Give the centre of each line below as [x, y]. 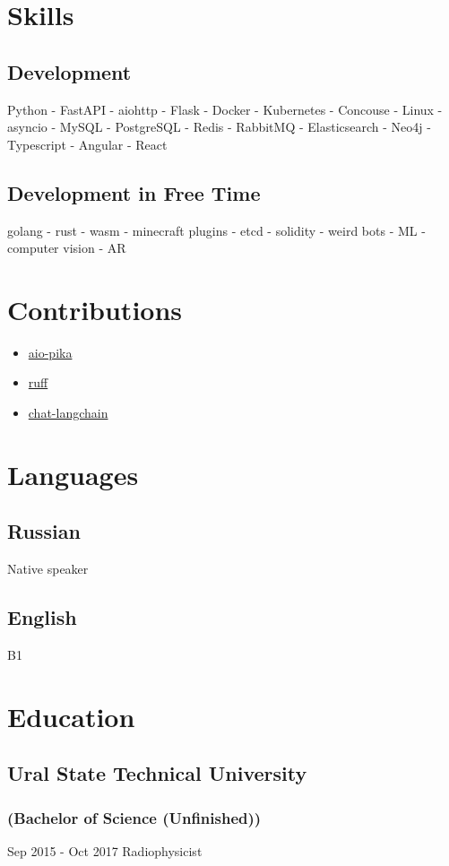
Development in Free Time [134, 192]
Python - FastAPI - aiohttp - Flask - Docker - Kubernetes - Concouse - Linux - [225, 109]
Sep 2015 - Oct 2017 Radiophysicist [105, 851]
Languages [73, 474]
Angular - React [123, 144]
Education [71, 716]
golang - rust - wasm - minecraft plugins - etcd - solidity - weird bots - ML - [216, 230]
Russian [44, 531]
